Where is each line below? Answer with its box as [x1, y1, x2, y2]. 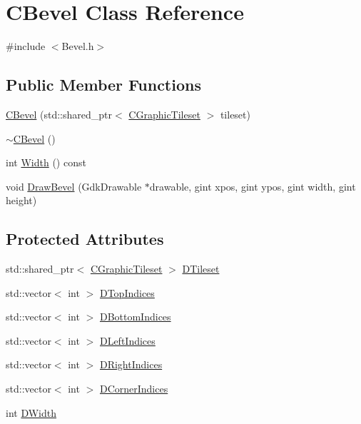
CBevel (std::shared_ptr [6, 106, 113, 121]
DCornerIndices [99, 381, 168, 396]
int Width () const [6, 155, 86, 170]
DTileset [182, 261, 220, 276]
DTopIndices [99, 285, 155, 300]
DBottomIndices [99, 309, 171, 324]
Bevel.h [61, 39, 94, 54]
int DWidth [6, 405, 57, 420]
